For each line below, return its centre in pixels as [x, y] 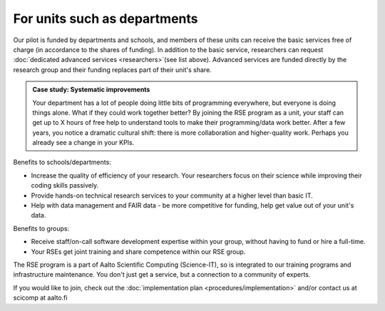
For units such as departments [106, 19]
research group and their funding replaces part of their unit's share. [112, 70]
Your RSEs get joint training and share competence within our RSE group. [138, 251]
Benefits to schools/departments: [62, 162]
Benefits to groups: [41, 228]
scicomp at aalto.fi [40, 298]
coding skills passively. [65, 185]
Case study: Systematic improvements [91, 90]
